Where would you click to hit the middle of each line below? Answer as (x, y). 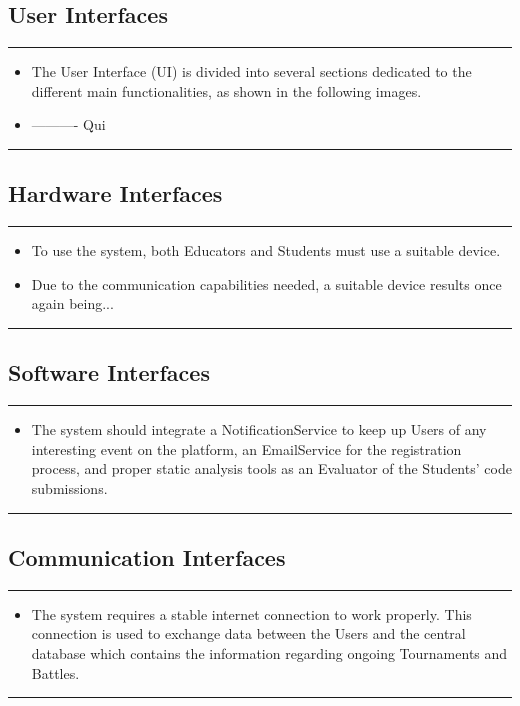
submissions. (69, 487)
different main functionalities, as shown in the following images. (226, 90)
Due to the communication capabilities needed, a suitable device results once (266, 283)
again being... (72, 303)
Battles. (55, 672)
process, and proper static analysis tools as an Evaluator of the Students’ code (271, 468)
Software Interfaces (109, 372)
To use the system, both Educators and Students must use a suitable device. (266, 250)
